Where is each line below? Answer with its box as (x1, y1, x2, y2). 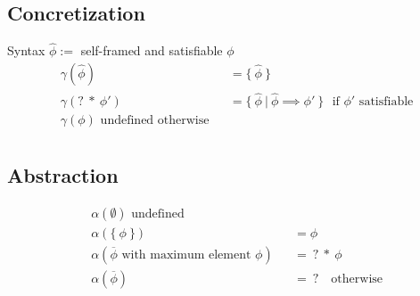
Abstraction (7, 160, 119, 188)
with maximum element (121, 248, 251, 261)
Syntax (7, 41, 45, 60)
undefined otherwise (100, 114, 210, 127)
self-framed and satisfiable (80, 41, 223, 60)
